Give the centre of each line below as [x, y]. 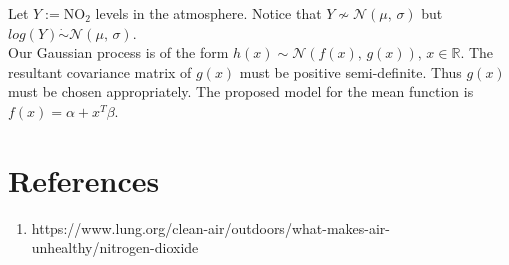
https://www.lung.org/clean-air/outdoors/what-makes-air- [210, 227]
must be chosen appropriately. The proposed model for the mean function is [241, 91]
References [84, 179]
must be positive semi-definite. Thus [350, 71]
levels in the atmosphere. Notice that [208, 13]
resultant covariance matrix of [100, 71]
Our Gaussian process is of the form [118, 52]
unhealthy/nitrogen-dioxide [115, 247]
